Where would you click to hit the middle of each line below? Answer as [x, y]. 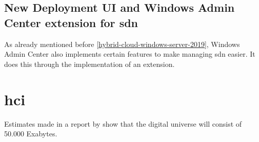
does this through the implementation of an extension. [89, 64]
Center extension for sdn [71, 22]
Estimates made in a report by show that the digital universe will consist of [123, 123]
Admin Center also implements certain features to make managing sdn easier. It [130, 54]
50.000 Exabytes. [31, 134]
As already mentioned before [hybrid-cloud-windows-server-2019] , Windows [122, 44]
